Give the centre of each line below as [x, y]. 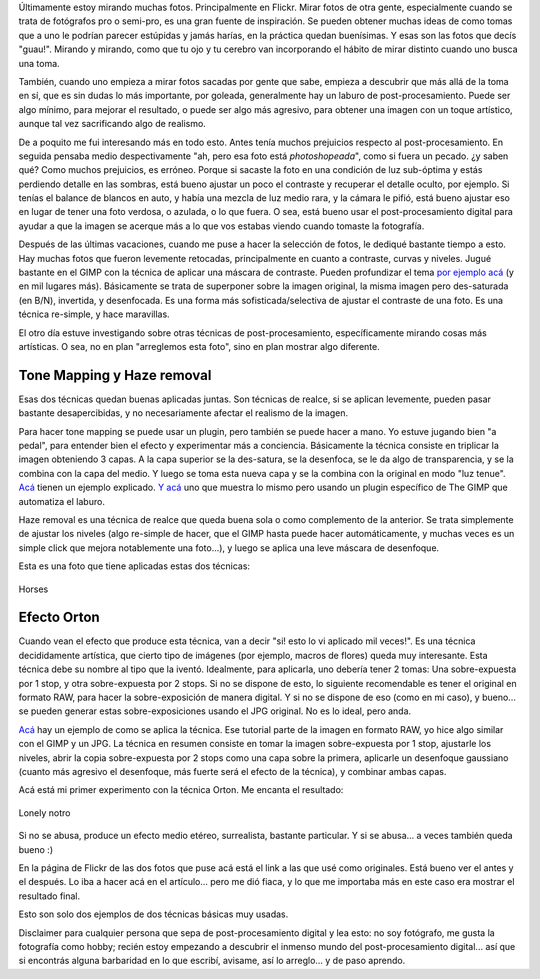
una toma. [39, 63]
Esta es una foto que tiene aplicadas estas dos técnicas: [134, 566]
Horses [33, 589]
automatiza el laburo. [61, 501]
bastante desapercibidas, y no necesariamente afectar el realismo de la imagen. [183, 413]
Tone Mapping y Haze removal [115, 375]
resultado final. [49, 896]
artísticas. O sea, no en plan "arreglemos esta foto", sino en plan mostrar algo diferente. [199, 346]
